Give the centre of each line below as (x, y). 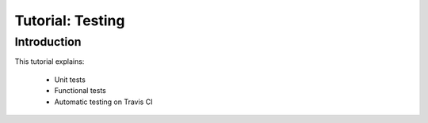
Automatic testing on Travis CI (103, 102)
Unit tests (70, 80)
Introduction (48, 42)
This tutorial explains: (50, 61)
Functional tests (80, 91)
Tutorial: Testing (70, 20)
